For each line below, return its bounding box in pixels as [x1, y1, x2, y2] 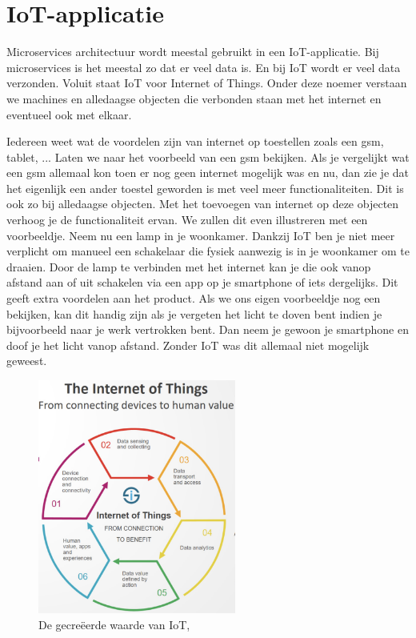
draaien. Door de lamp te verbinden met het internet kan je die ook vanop [6, 258, 371, 275]
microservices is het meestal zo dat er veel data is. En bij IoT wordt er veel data [6, 58, 401, 75]
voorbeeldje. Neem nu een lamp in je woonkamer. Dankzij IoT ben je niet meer [6, 227, 395, 243]
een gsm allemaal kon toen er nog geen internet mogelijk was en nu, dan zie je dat [6, 164, 410, 181]
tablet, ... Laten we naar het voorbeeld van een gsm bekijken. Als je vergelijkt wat [6, 148, 410, 165]
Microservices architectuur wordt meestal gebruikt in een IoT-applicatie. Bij [6, 43, 379, 60]
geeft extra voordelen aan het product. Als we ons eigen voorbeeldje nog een [6, 290, 381, 307]
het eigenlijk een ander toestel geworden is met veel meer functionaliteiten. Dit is [6, 179, 404, 196]
